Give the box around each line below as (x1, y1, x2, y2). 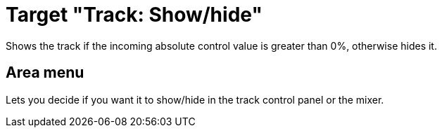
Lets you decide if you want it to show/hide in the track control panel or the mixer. (6, 93, 384, 106)
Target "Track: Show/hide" (6, 3, 263, 27)
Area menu (6, 64, 84, 82)
